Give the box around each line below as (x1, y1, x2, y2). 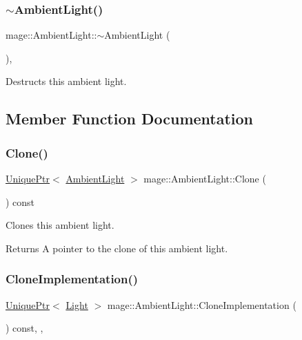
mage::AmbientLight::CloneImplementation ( (107, 297, 296, 312)
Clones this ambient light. (6, 218, 114, 232)
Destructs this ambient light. (6, 74, 127, 88)
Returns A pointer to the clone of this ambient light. (6, 240, 228, 255)
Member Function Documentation (6, 108, 254, 129)
